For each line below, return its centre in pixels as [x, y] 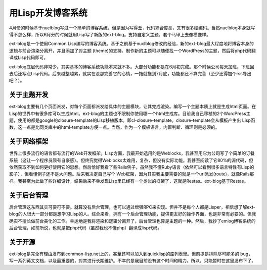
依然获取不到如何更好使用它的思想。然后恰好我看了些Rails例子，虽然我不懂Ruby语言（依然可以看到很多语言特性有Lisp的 [132, 167]
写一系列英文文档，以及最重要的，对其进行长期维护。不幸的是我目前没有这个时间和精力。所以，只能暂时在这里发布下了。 [133, 261]
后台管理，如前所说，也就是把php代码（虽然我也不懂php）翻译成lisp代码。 [86, 227]
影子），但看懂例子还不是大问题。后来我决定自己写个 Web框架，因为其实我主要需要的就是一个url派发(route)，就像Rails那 [132, 174]
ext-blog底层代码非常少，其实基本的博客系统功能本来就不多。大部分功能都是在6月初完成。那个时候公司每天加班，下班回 [132, 66]
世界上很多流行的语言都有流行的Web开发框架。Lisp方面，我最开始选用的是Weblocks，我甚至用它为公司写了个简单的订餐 [132, 153]
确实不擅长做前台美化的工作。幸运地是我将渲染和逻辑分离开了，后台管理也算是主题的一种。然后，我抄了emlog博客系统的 [132, 221]
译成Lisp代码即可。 [29, 57]
